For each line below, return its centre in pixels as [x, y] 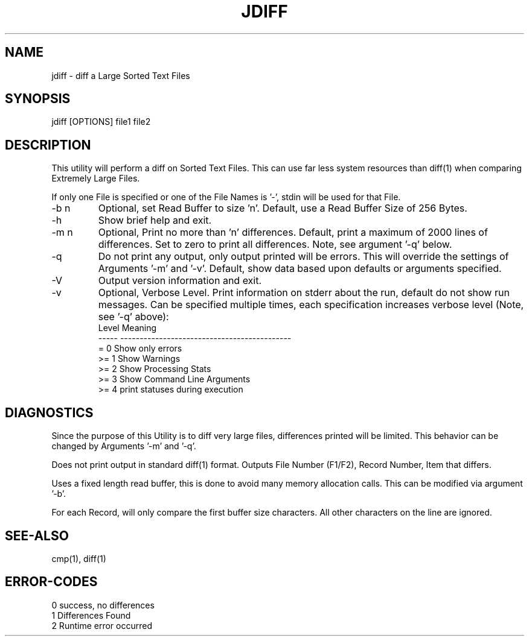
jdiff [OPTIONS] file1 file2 [101, 122]
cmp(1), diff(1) [79, 558]
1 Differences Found [91, 615]
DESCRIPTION [48, 145]
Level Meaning [127, 328]
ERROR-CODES [51, 582]
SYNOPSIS [38, 99]
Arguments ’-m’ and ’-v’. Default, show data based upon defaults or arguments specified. [300, 269]
